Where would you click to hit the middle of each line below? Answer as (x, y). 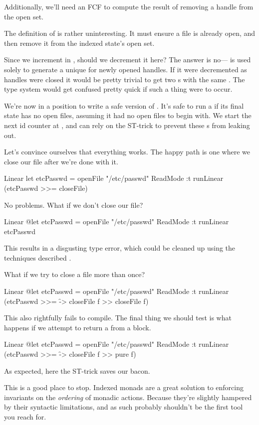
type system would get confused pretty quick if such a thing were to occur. (118, 89)
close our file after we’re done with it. (61, 161)
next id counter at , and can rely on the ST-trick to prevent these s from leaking (127, 125)
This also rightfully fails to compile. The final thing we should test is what (118, 318)
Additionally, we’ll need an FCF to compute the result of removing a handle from (129, 6)
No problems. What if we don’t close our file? (74, 205)
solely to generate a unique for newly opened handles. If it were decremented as (126, 69)
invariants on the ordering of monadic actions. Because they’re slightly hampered (128, 397)
